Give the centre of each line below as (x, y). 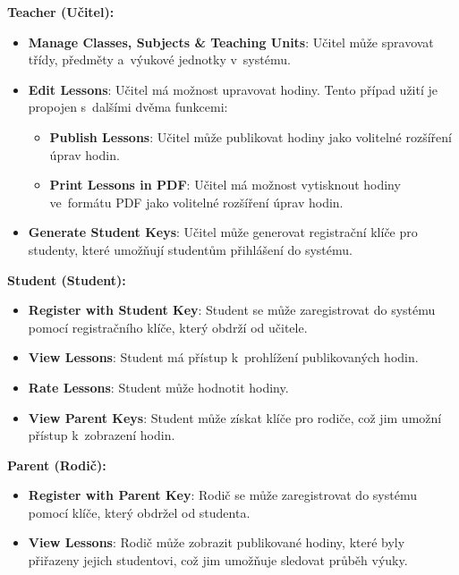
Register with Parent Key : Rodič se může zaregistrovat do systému (222, 495)
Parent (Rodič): (57, 465)
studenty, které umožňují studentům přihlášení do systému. (190, 249)
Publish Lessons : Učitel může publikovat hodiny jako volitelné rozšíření (251, 136)
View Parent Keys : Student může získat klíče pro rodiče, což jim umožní (235, 417)
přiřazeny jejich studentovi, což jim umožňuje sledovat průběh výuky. (218, 560)
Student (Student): (67, 279)
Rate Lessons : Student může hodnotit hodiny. (158, 387)
